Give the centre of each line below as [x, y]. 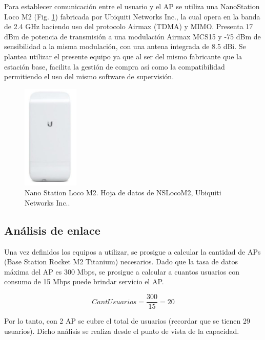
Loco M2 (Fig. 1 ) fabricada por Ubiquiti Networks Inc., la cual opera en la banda [132, 16]
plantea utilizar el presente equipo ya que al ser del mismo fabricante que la [123, 56]
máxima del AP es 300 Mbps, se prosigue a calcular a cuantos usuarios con [122, 271]
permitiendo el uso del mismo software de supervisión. [89, 76]
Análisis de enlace [52, 230]
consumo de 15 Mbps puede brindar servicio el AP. [84, 281]
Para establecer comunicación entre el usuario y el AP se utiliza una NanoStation [132, 6]
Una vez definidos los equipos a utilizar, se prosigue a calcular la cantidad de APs [132, 251]
